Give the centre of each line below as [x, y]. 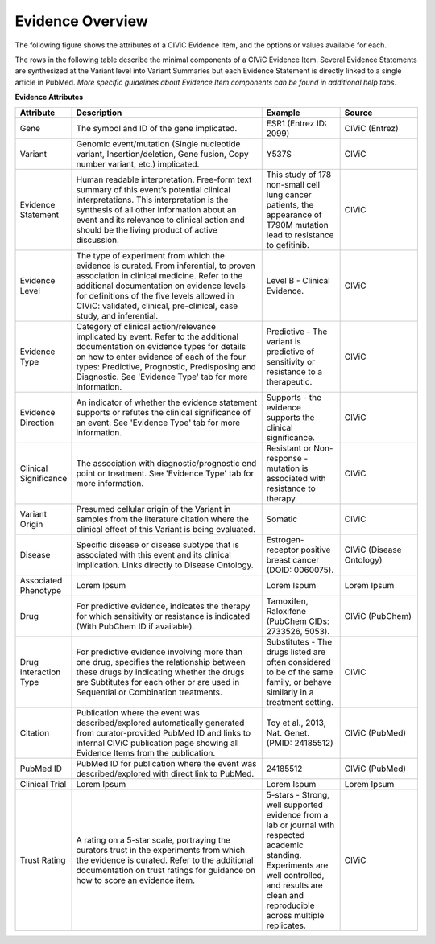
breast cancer [293, 559]
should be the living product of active [147, 229]
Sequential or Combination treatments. [149, 692]
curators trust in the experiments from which [161, 850]
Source [358, 113]
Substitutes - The [299, 641]
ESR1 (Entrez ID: [297, 123]
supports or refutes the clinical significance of [164, 412]
